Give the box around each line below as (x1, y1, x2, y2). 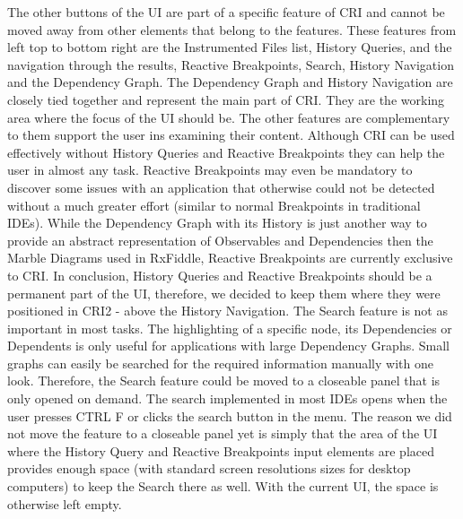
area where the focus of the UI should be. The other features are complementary (7, 108, 450, 126)
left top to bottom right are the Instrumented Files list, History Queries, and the (7, 38, 452, 56)
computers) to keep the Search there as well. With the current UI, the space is (7, 477, 439, 496)
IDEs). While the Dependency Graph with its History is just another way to (7, 213, 427, 232)
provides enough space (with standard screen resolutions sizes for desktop (7, 459, 411, 478)
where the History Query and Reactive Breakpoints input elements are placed (7, 441, 435, 460)
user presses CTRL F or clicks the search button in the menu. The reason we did (7, 406, 452, 425)
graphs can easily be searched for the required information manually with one (7, 353, 433, 372)
